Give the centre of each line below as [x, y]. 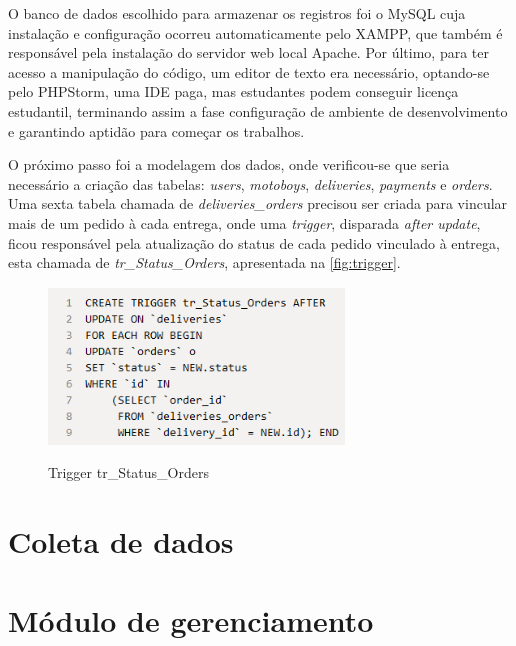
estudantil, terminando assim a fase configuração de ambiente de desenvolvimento [258, 110]
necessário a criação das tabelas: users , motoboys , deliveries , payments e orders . [250, 183]
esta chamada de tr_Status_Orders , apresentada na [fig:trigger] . [204, 262]
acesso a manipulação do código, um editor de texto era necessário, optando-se [249, 71]
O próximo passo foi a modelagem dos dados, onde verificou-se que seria [229, 164]
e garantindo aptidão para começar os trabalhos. [156, 130]
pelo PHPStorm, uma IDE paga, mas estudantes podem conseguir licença [233, 91]
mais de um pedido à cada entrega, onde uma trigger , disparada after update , [244, 222]
